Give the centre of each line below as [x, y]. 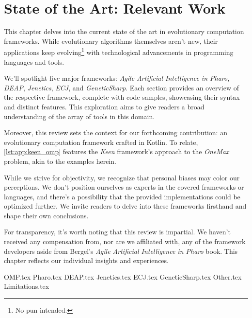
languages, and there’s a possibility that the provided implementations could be [122, 196]
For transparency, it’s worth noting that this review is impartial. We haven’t [117, 232]
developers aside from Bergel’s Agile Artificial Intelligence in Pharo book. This [121, 251]
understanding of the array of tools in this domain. [79, 116]
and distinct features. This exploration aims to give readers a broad [104, 106]
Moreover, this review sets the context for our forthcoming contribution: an [116, 132]
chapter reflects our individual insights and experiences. [86, 260]
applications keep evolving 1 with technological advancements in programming [119, 51]
